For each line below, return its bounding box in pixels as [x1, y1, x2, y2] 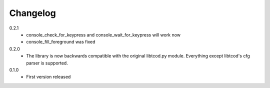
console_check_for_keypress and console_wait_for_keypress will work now [26, 31, 181, 37]
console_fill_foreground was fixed [26, 39, 95, 45]
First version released [26, 74, 71, 80]
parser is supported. [26, 60, 68, 66]
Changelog [9, 7, 56, 18]
